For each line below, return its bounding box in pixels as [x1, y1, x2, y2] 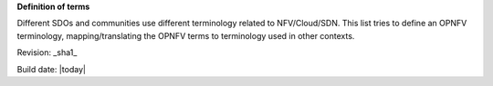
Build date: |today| [16, 63, 87, 74]
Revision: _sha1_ [16, 47, 78, 58]
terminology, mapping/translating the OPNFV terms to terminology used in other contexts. [16, 30, 355, 41]
